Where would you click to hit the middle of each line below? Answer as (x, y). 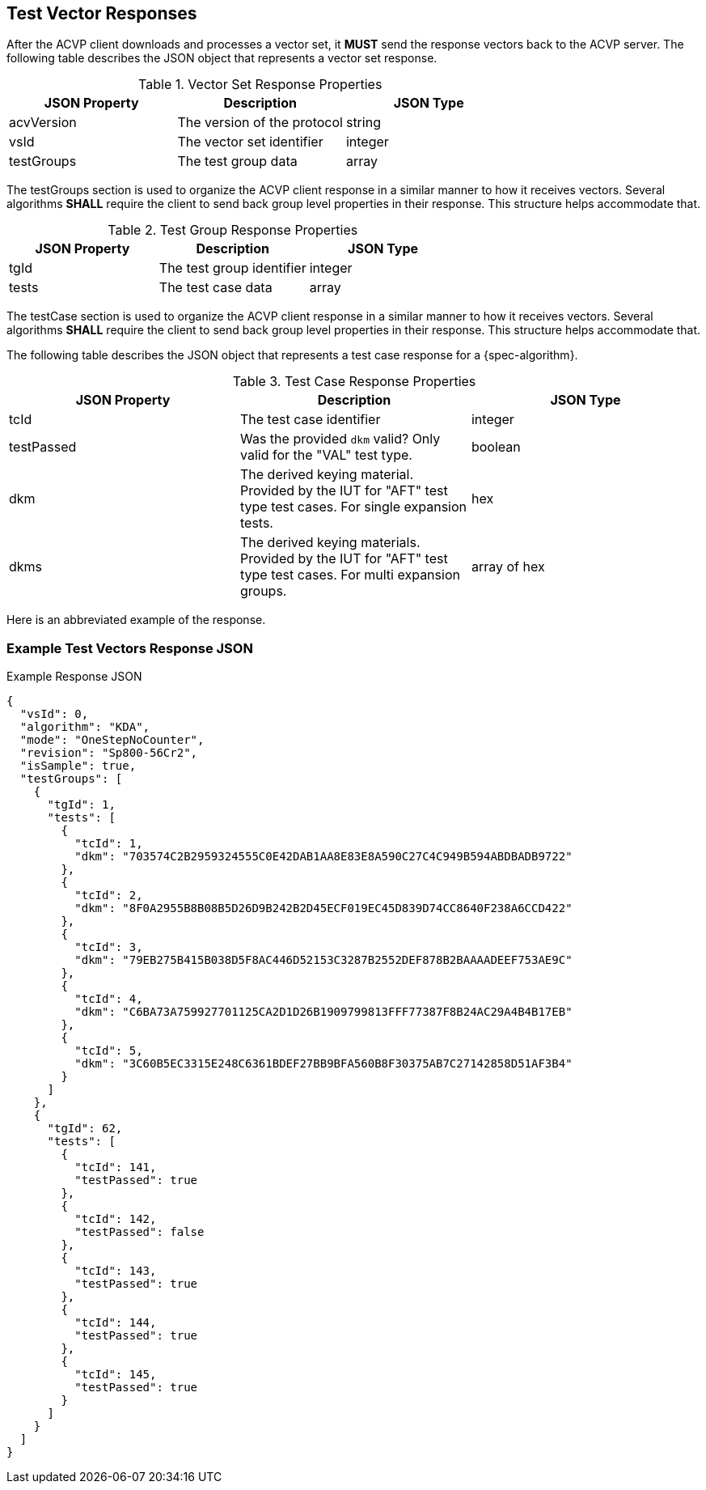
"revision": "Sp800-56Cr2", (109, 753)
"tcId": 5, (109, 1051)
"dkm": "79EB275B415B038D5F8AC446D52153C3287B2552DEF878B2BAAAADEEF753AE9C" (323, 960)
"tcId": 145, (116, 1375)
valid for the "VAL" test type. (326, 455)
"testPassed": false (140, 1232)
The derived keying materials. (330, 543)
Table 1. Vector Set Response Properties (260, 85)
